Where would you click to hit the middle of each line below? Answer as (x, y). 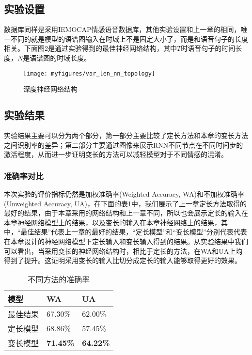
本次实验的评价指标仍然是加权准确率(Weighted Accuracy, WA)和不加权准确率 (124, 194)
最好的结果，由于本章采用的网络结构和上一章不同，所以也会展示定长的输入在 (126, 213)
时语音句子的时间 (208, 48)
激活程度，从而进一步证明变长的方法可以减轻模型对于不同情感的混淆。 (116, 154)
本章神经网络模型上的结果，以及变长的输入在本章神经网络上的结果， (112, 222)
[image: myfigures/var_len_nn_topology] (89, 73)
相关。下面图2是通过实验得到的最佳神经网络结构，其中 (90, 48)
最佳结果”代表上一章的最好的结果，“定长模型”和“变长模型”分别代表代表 (134, 232)
